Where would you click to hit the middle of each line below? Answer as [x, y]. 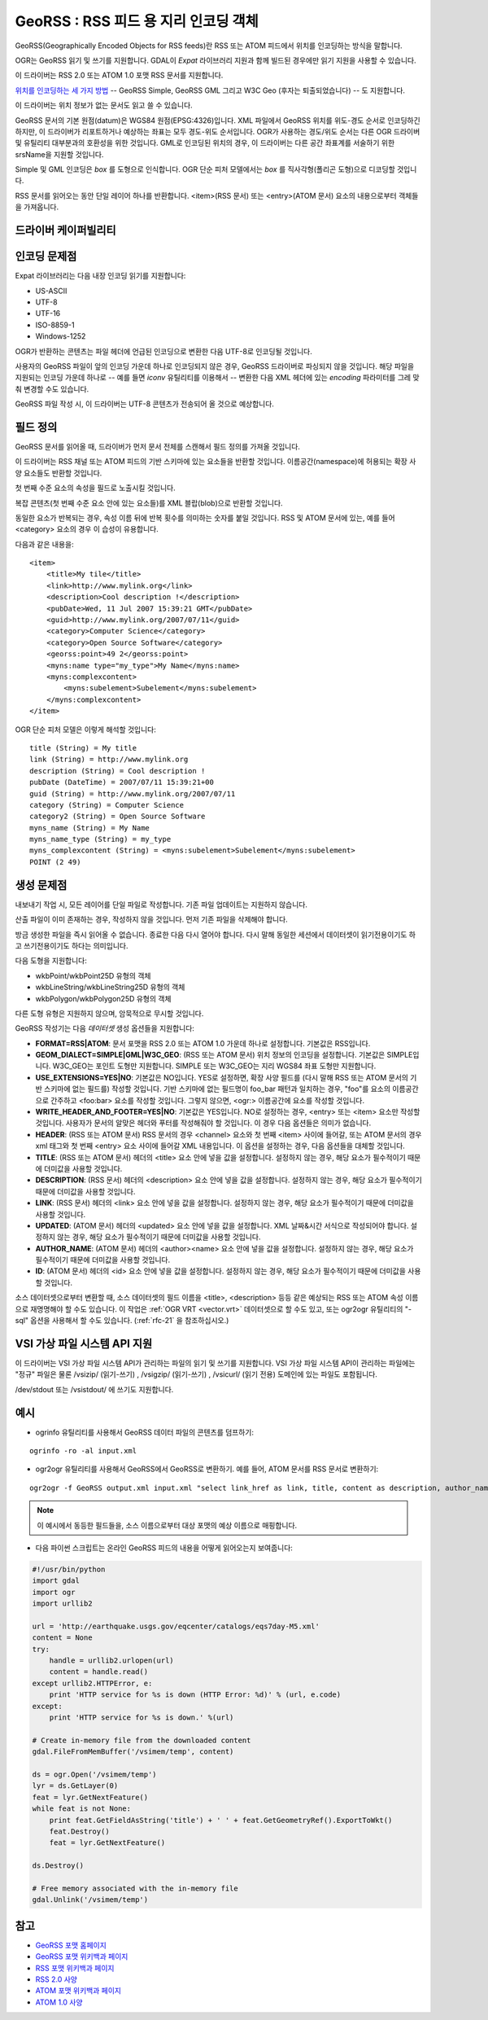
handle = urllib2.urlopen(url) [111, 1661]
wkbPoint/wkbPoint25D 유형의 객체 [93, 975]
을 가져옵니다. [37, 207]
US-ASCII [51, 291]
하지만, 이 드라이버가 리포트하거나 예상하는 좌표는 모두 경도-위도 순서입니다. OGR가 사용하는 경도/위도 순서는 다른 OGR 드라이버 [218, 131]
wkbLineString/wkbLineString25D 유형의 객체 [110, 987]
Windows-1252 [61, 336]
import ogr [54, 1592]
